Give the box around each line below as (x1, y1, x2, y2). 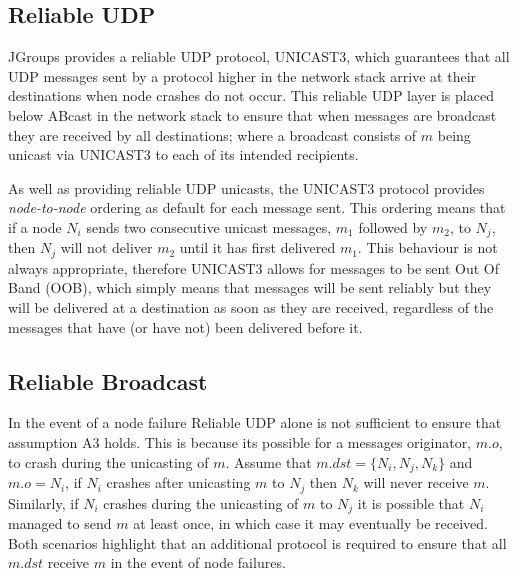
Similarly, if (8, 492, 79, 513)
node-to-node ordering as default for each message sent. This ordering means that (8, 197, 506, 218)
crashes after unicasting (106, 472, 251, 493)
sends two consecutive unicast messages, (86, 216, 332, 237)
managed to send (8, 512, 112, 533)
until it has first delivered (179, 237, 336, 258)
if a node (8, 216, 62, 237)
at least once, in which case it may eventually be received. (133, 512, 488, 533)
